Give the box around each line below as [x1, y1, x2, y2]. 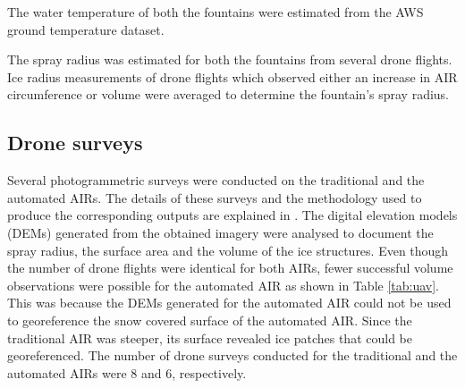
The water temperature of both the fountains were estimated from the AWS [7, 3, 424, 21]
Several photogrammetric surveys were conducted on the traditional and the [7, 171, 425, 190]
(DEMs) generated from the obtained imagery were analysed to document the [7, 223, 434, 241]
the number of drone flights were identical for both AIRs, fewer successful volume [7, 258, 453, 277]
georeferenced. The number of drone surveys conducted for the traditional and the [7, 346, 458, 365]
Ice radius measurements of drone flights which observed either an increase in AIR [7, 67, 458, 86]
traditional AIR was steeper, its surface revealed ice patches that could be [7, 328, 412, 347]
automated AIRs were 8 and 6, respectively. [7, 363, 247, 382]
